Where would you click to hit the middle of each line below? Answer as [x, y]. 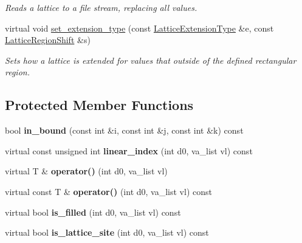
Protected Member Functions [99, 105]
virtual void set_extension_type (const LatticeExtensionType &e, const [139, 28]
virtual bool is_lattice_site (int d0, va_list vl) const [107, 232]
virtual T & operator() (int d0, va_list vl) [86, 171]
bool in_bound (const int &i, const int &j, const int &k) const [124, 130]
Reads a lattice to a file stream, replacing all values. [101, 7]
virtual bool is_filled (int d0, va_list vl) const [93, 212]
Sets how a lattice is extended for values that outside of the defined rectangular [151, 60]
